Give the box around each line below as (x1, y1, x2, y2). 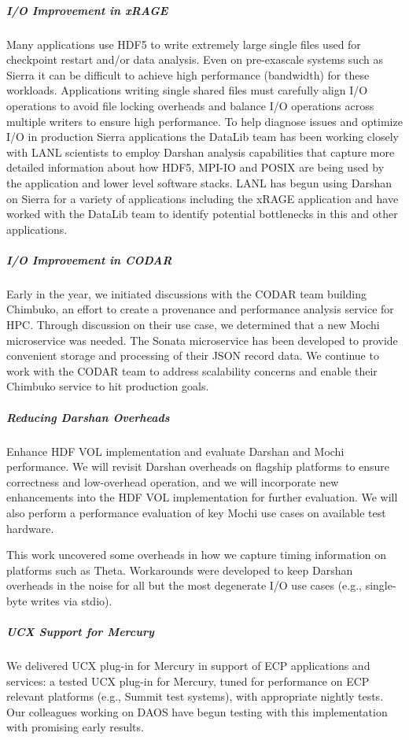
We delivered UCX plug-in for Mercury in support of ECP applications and (6, 657, 370, 674)
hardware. (6, 520, 54, 536)
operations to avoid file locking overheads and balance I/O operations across (6, 97, 374, 113)
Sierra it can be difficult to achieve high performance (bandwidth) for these (6, 66, 370, 83)
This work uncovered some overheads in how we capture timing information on (6, 546, 387, 563)
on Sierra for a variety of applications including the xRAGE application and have (6, 190, 399, 206)
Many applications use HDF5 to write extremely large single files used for (6, 35, 361, 52)
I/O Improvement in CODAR (6, 251, 172, 268)
